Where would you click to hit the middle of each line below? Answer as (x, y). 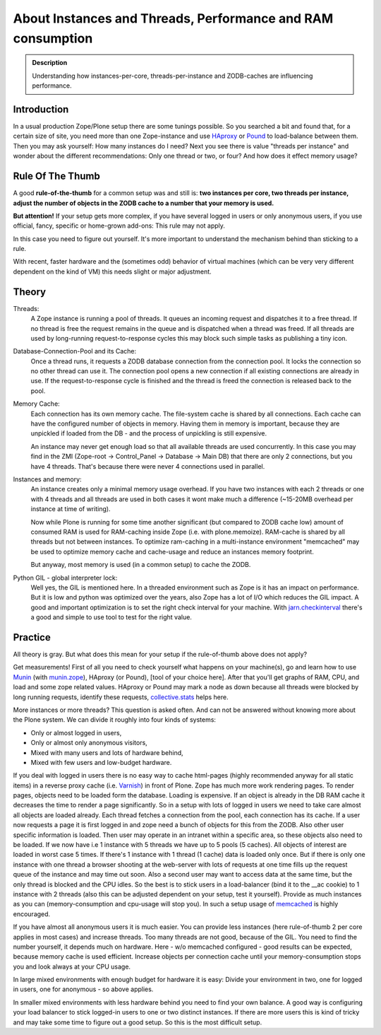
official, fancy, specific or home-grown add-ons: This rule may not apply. (119, 226)
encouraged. (32, 914)
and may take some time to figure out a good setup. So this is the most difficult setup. (138, 1022)
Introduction (41, 109)
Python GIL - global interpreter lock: (65, 578)
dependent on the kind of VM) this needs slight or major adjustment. (112, 271)
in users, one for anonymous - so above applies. (83, 989)
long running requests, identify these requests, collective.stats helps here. (121, 697)
